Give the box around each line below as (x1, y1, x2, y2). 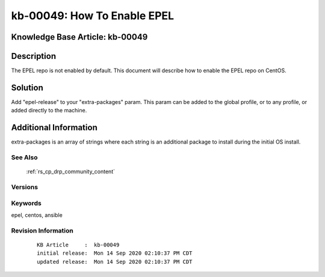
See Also (11, 153, 38, 162)
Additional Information (11, 123, 97, 133)
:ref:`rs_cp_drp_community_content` (26, 168, 116, 175)
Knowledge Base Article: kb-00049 (11, 32, 148, 42)
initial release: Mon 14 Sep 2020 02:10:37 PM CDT (37, 250, 193, 257)
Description (11, 51, 57, 61)
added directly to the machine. (11, 107, 87, 114)
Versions (11, 183, 39, 191)
